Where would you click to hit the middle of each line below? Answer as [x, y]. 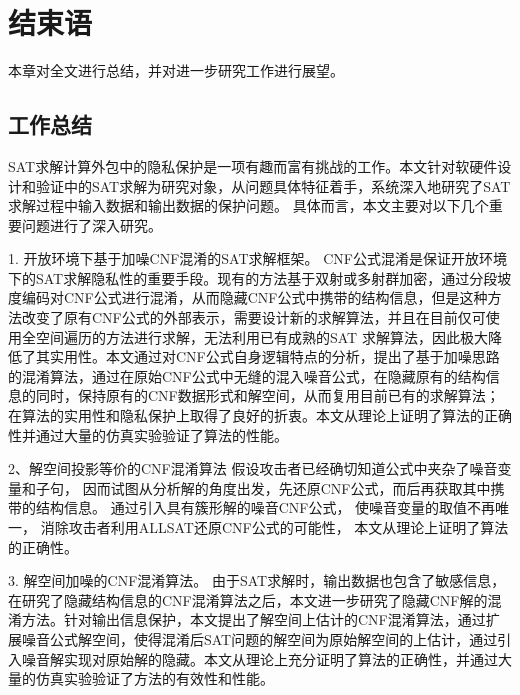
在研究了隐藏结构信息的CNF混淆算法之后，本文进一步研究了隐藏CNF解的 [248, 599]
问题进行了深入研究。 [91, 224]
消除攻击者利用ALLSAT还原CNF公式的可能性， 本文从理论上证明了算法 [274, 527]
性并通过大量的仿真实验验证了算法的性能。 [148, 434]
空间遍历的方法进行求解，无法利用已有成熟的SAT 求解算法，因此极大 [261, 336]
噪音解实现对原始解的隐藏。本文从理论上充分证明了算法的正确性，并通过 [259, 658]
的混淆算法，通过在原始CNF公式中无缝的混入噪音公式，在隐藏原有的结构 [247, 375]
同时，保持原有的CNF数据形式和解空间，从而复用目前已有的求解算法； [267, 395]
